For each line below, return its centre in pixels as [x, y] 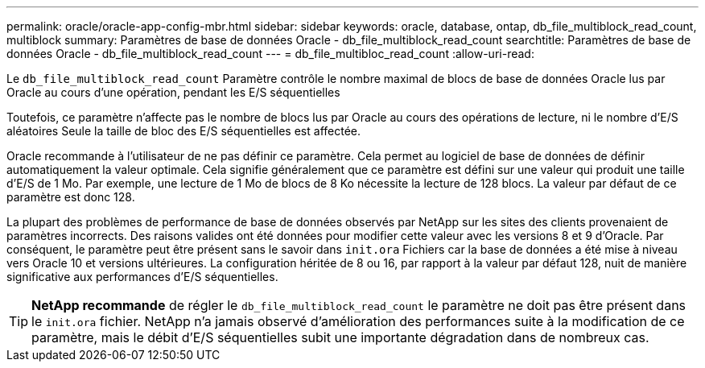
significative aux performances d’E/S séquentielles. [142, 277]
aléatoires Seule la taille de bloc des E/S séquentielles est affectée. [183, 131]
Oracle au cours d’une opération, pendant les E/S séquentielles [173, 92]
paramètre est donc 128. [71, 197]
